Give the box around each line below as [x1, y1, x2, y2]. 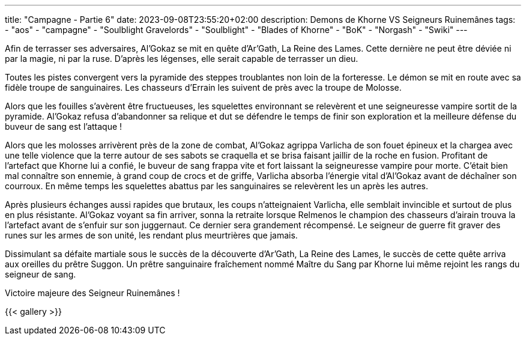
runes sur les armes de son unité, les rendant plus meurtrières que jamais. [5, 230, 298, 240]
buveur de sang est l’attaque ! [5, 121, 122, 132]
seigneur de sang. [5, 269, 76, 279]
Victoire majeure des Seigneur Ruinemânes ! [5, 288, 180, 298]
